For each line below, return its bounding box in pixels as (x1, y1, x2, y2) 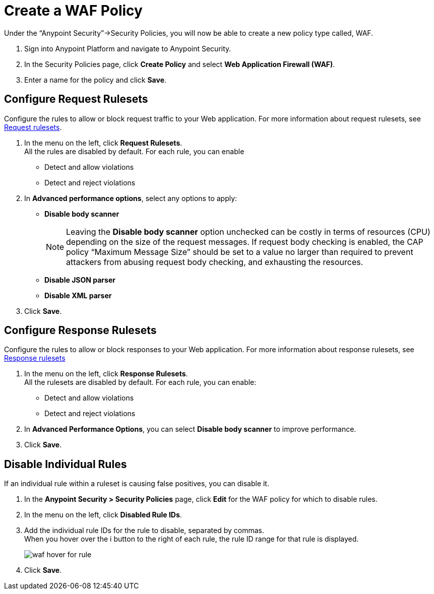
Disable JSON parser (44, 275, 115, 284)
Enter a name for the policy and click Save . (24, 75, 167, 84)
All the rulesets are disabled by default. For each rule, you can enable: (24, 378, 257, 387)
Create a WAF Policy (4, 2, 143, 19)
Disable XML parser (44, 291, 112, 300)
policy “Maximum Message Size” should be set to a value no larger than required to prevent (66, 246, 413, 257)
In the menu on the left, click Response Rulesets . (24, 369, 188, 378)
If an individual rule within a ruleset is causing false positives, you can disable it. (4, 479, 269, 488)
